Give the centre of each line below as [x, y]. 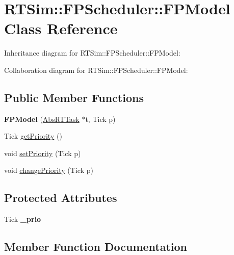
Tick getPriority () [33, 136]
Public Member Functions [74, 97]
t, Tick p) [100, 119]
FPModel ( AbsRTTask [42, 119]
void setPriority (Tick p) [43, 153]
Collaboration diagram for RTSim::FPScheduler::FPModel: [96, 70]
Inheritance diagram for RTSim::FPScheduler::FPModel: [92, 53]
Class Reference [61, 28]
